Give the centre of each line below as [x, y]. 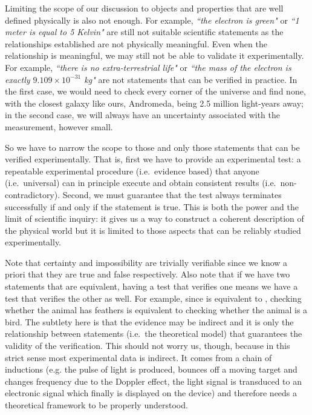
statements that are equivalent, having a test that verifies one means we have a [151, 286]
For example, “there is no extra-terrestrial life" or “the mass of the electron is [148, 67]
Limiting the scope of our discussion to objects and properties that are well [144, 8]
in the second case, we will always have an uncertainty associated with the [142, 115]
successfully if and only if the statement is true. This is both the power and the [152, 206]
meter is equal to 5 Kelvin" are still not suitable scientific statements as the [144, 32]
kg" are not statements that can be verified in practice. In [191, 79]
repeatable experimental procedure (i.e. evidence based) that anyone [132, 171]
